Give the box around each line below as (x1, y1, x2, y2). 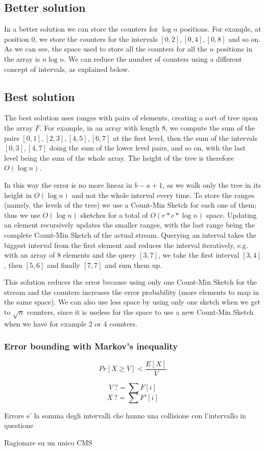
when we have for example (4, 318, 87, 329)
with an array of (4, 249, 55, 260)
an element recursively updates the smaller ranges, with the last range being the (4, 219, 255, 230)
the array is (4, 53, 40, 64)
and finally (47, 259, 80, 270)
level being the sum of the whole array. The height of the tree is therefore (4, 152, 234, 163)
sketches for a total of (80, 209, 148, 220)
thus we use (4, 209, 40, 220)
